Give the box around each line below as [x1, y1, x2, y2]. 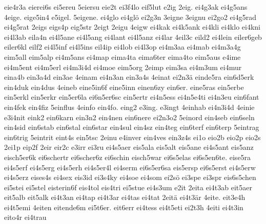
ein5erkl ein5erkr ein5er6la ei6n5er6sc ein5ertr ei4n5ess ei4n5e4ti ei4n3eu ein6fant [4, 92, 259, 102]
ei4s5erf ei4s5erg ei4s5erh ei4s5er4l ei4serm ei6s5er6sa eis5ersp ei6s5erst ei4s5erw [4, 162, 256, 172]
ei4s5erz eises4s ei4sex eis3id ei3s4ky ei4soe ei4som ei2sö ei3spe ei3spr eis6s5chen [4, 172, 256, 183]
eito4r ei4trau [4, 212, 47, 222]
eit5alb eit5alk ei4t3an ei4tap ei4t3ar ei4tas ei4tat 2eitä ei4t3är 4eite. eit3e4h [4, 192, 245, 203]
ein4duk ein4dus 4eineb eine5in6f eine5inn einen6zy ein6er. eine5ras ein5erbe [4, 81, 244, 92]
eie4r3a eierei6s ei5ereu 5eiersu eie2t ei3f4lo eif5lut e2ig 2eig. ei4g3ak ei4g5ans [4, 2, 248, 12]
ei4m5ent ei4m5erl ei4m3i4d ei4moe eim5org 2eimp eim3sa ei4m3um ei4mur [4, 61, 242, 72]
